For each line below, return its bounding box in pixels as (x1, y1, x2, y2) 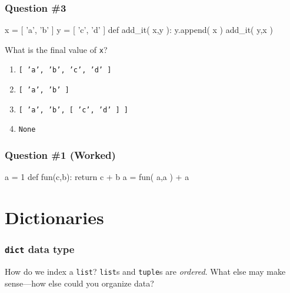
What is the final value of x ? (5, 43, 108, 55)
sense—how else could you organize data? (5, 277, 154, 289)
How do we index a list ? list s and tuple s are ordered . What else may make (5, 265, 286, 278)
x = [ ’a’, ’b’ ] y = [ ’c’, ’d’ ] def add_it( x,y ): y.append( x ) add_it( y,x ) (5, 24, 273, 36)
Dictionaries (5, 205, 104, 229)
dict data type (5, 242, 75, 257)
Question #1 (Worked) (5, 148, 116, 162)
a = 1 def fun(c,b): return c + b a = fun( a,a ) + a (5, 171, 189, 183)
